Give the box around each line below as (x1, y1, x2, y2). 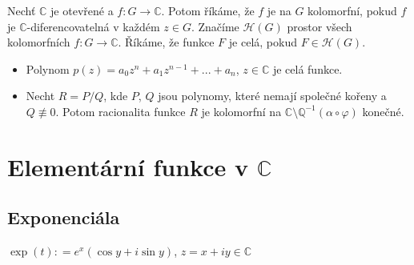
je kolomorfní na (201, 102, 282, 119)
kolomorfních (7, 34, 70, 50)
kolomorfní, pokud (307, 2, 397, 18)
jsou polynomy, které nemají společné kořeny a (158, 87, 387, 104)
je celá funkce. (272, 60, 343, 77)
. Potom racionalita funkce (55, 102, 186, 119)
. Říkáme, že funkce (118, 34, 215, 50)
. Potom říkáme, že (161, 2, 255, 18)
